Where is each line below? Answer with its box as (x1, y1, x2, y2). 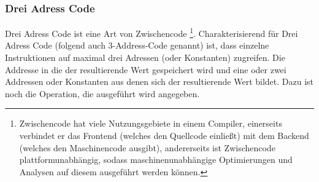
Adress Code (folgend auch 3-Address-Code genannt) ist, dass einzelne (5, 39, 269, 52)
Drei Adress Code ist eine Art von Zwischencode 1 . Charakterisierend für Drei (5, 25, 298, 39)
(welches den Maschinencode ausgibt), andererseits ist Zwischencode (19, 141, 275, 154)
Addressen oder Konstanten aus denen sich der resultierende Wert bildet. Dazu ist (5, 75, 314, 88)
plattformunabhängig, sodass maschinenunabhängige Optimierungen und (19, 153, 293, 166)
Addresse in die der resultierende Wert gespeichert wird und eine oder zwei (5, 63, 286, 76)
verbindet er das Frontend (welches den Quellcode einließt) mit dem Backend (19, 129, 309, 142)
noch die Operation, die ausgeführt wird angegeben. (5, 87, 200, 100)
